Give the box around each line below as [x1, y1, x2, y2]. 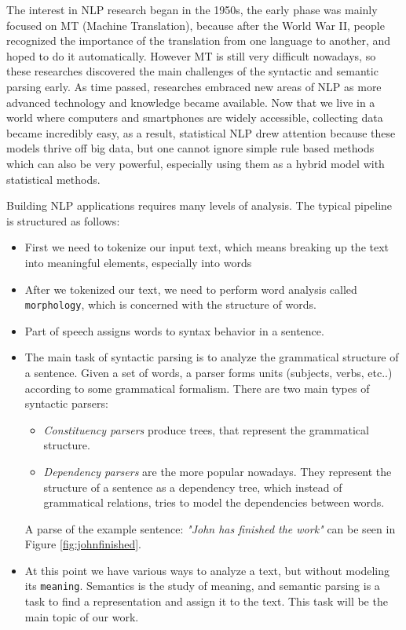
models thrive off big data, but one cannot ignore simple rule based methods [6, 140, 375, 156]
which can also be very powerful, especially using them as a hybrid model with [6, 155, 385, 171]
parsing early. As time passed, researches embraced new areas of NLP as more [6, 78, 382, 94]
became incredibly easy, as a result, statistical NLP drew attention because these [6, 124, 396, 141]
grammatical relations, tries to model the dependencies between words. [43, 494, 385, 511]
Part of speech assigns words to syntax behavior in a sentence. [24, 322, 324, 339]
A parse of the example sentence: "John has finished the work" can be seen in [24, 520, 396, 537]
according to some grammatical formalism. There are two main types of [24, 379, 370, 396]
